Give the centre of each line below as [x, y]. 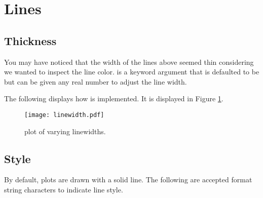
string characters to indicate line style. [64, 189]
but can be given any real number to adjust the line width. [96, 81]
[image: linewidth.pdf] [64, 115]
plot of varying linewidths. [65, 131]
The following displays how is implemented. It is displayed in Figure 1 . [114, 98]
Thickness [30, 40]
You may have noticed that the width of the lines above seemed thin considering [129, 62]
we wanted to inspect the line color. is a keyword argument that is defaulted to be [132, 72]
